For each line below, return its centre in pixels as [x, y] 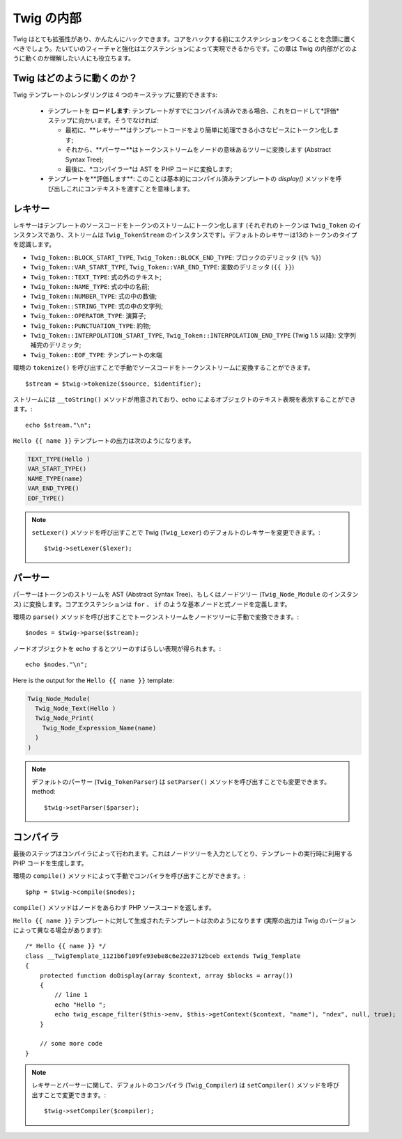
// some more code [71, 1044]
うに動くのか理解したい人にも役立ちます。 [74, 58]
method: [44, 792]
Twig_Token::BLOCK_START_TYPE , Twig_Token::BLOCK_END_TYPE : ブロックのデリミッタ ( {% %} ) [176, 257]
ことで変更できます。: [75, 1095]
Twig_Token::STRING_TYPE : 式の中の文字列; [97, 306]
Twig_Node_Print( [64, 718]
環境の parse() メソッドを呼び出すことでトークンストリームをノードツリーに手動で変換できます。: [156, 617]
